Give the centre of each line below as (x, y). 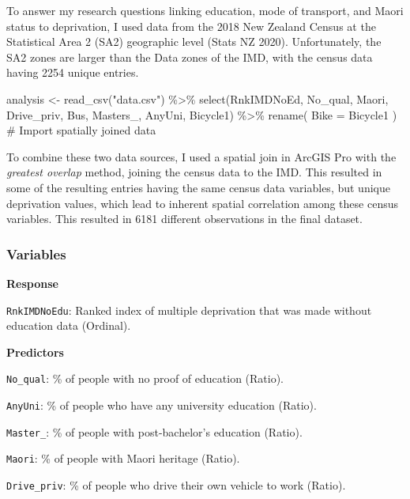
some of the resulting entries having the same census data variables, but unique (198, 187)
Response (32, 283)
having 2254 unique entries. (73, 72)
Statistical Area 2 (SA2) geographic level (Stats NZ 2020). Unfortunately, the (194, 42)
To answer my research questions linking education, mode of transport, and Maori (205, 10)
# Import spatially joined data (81, 130)
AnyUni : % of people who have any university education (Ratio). (162, 405)
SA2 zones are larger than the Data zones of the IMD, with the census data (190, 57)
